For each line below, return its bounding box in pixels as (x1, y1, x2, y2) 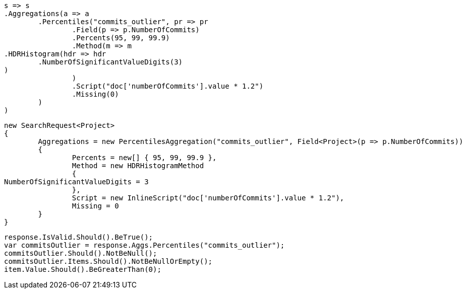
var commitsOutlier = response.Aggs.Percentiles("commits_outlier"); (4, 241, 285, 249)
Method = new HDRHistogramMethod (72, 162, 204, 170)
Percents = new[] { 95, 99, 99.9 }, (72, 154, 217, 162)
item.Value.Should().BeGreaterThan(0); (4, 265, 161, 273)
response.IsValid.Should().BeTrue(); (4, 233, 153, 241)
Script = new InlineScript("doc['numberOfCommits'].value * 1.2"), (72, 194, 344, 202)
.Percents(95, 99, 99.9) (72, 34, 170, 42)
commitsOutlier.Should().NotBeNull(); (4, 249, 157, 257)
